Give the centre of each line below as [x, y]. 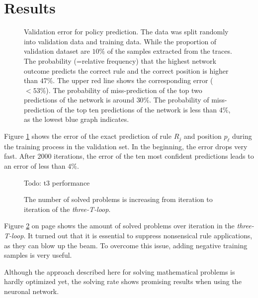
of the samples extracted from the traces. [170, 51]
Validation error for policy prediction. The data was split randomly [126, 32]
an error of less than [35, 166]
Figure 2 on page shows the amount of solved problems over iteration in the [119, 226]
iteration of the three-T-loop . [67, 209]
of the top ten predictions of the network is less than [137, 109]
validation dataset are [57, 51]
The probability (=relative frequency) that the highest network [120, 60]
